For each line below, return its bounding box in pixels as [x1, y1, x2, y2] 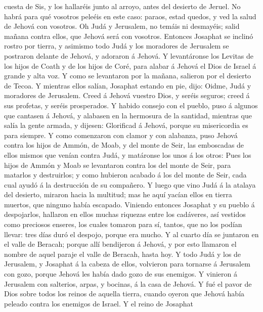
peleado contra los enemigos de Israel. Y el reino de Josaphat [4, 298, 193, 308]
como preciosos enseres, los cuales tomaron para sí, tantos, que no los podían [4, 219, 242, 230]
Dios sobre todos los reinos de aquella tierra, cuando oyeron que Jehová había [4, 288, 245, 299]
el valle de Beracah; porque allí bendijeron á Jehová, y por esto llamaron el [4, 239, 237, 249]
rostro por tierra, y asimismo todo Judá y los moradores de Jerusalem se [4, 40, 229, 51]
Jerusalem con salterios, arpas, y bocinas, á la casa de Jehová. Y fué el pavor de [4, 278, 252, 289]
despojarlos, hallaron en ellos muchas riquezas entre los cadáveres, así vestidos [4, 209, 246, 219]
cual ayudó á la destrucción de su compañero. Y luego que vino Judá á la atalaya [4, 179, 256, 190]
